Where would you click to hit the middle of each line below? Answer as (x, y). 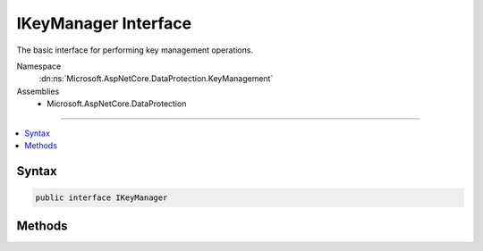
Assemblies (38, 91)
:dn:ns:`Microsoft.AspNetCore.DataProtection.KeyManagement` (156, 79)
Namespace (39, 66)
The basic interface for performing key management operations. (135, 50)
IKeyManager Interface (104, 23)
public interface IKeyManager (102, 197)
